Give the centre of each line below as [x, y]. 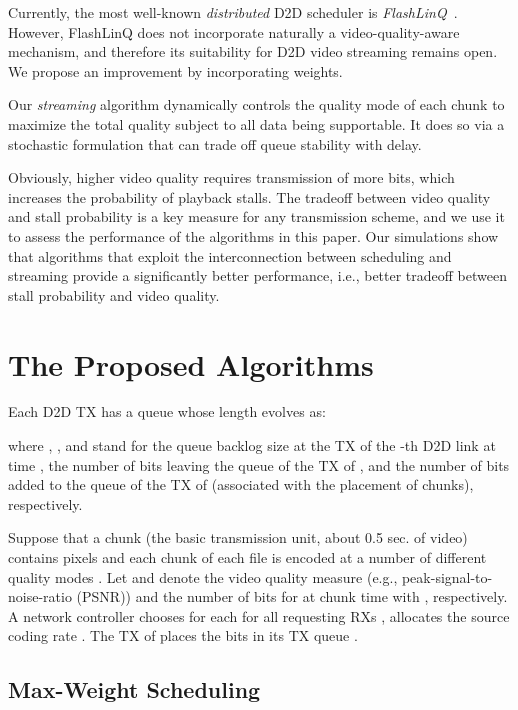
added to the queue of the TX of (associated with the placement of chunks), [241, 484]
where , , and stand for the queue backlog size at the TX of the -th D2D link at [252, 445]
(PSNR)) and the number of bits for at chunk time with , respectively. [292, 596]
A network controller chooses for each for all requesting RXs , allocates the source [259, 615]
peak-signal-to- [447, 576]
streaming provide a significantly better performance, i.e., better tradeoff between [257, 275]
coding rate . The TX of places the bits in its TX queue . [183, 635]
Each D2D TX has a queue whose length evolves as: [167, 411]
